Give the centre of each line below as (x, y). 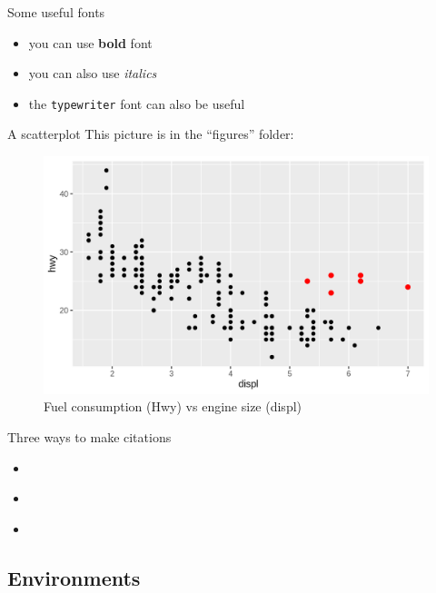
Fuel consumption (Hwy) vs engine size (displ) (173, 406)
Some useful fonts (56, 12)
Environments (74, 577)
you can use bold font (90, 42)
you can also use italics (93, 73)
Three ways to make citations (89, 436)
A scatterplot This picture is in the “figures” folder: (151, 134)
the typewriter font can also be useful (137, 103)
